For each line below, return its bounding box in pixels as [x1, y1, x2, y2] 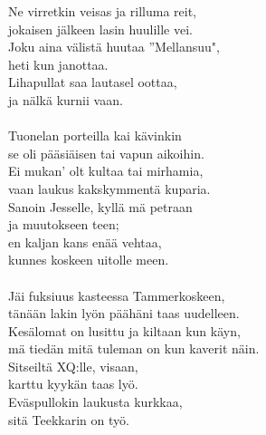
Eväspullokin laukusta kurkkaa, [8, 392, 183, 411]
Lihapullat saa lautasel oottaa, [8, 72, 177, 92]
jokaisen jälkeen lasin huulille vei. [8, 19, 193, 38]
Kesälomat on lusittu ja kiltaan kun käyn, [8, 321, 241, 340]
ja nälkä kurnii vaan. [8, 90, 123, 109]
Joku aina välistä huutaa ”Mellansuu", [8, 37, 220, 56]
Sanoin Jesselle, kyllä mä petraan [8, 197, 193, 216]
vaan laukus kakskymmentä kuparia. [8, 179, 211, 198]
